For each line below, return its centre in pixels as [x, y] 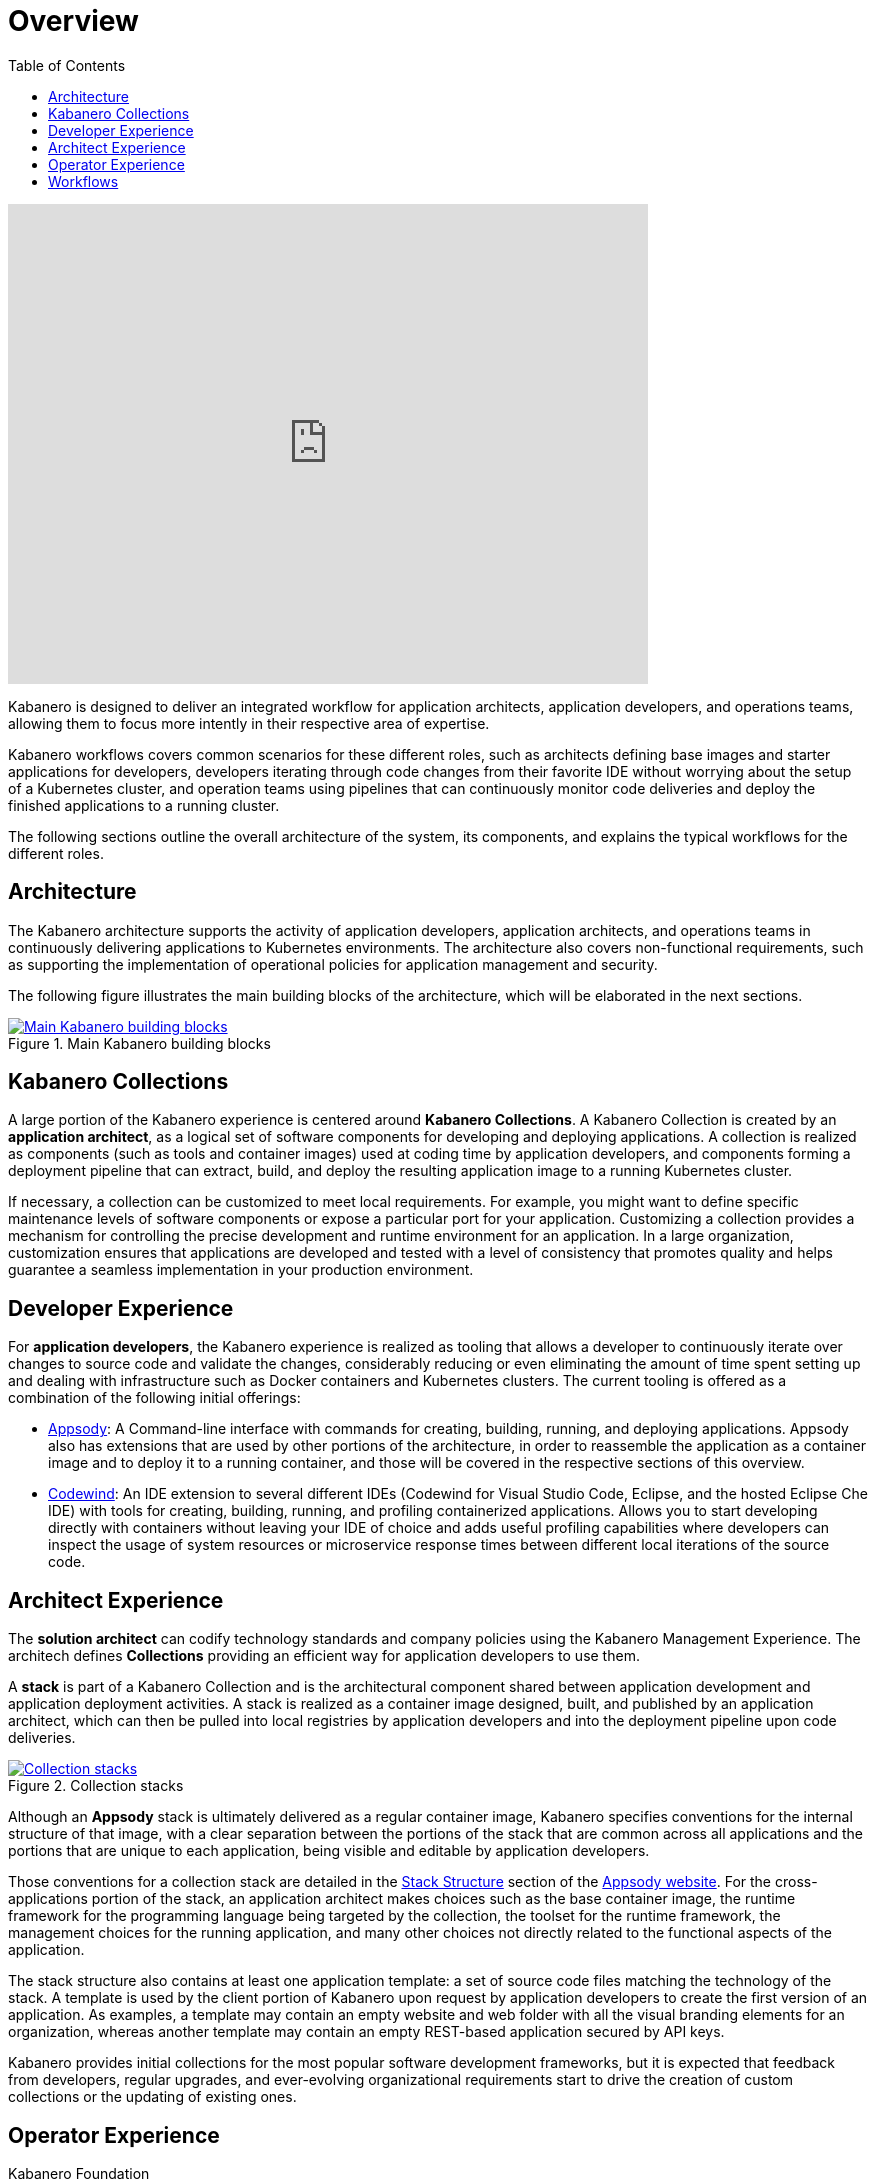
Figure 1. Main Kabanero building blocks [139, 1043]
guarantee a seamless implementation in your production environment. [241, 1270]
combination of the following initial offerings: [154, 1398]
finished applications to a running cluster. [144, 805]
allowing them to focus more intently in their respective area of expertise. [249, 723]
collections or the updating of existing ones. [152, 2097]
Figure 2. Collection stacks [96, 1786]
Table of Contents [67, 65]
